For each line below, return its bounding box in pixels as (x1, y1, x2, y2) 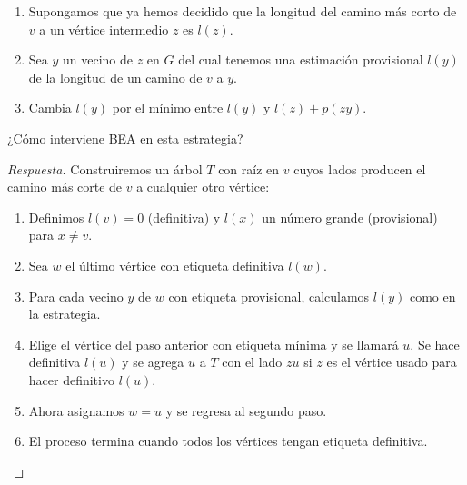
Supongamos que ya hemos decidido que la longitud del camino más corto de (28, 2, 457, 20)
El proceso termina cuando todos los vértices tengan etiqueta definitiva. (28, 431, 428, 450)
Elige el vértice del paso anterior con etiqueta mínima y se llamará (28, 334, 399, 353)
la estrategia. (28, 304, 101, 323)
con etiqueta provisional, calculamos (168, 286, 370, 305)
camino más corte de (7, 177, 123, 196)
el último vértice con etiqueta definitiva (65, 255, 284, 274)
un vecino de (63, 50, 134, 69)
